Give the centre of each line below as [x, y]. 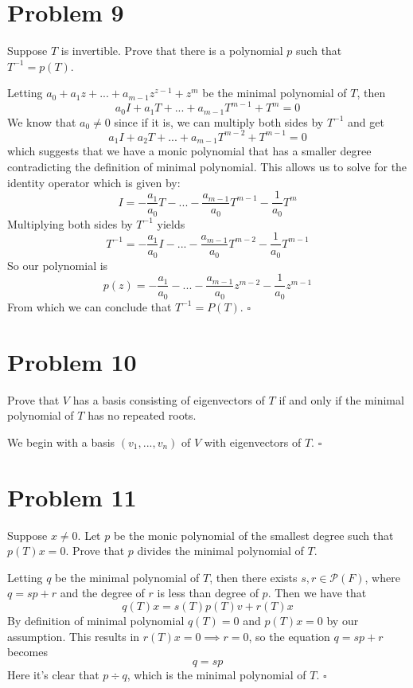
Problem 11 [72, 496]
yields [171, 223]
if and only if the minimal [341, 399]
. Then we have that [317, 593]
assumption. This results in [74, 636]
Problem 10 [72, 361]
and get [366, 121]
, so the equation [289, 636]
